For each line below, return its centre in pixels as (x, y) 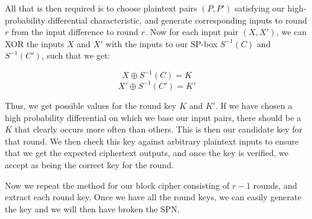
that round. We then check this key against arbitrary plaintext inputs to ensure (152, 141)
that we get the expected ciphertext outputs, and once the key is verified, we (147, 153)
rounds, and (275, 185)
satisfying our (259, 8)
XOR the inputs (35, 43)
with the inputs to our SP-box (162, 43)
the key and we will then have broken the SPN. (92, 208)
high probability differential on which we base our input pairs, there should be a (153, 117)
